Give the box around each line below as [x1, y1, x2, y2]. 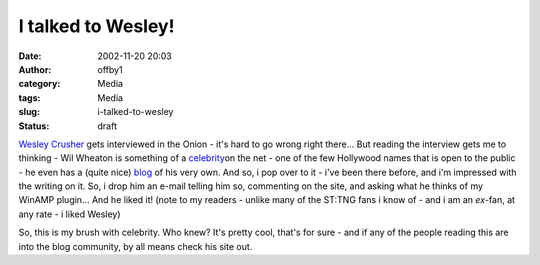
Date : [18, 50, 42, 62]
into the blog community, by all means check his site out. [18, 240, 253, 252]
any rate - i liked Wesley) [18, 208, 121, 220]
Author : [18, 63, 52, 75]
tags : [18, 91, 41, 104]
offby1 [97, 63, 124, 75]
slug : [18, 106, 40, 118]
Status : [18, 120, 50, 132]
